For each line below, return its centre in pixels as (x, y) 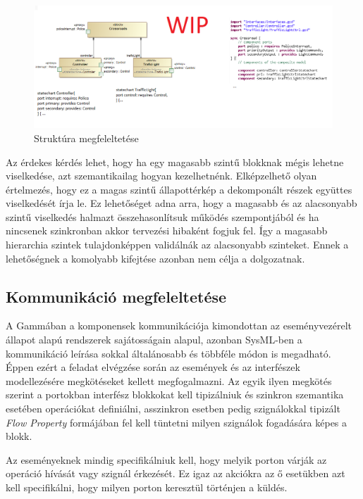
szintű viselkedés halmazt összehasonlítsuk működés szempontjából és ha (162, 216)
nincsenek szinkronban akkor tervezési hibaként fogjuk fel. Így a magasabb (167, 230)
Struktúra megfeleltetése (86, 138)
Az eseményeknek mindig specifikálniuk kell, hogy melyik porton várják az (166, 459)
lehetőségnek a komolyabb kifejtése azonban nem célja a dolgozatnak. (155, 258)
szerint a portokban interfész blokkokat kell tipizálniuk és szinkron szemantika (175, 394)
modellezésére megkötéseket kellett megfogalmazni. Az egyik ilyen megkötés (169, 380)
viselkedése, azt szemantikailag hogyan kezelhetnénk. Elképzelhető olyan (161, 176)
